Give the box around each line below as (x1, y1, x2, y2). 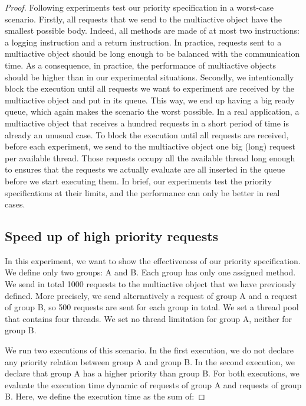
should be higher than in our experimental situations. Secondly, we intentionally (5, 70, 294, 83)
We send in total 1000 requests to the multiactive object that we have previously (5, 278, 297, 290)
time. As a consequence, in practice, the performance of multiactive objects (5, 59, 276, 71)
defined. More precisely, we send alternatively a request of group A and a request (5, 289, 298, 301)
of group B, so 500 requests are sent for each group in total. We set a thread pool (5, 301, 299, 313)
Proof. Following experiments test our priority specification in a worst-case (5, 1, 274, 13)
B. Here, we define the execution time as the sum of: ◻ (5, 390, 205, 402)
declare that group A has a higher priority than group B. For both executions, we (5, 367, 300, 379)
